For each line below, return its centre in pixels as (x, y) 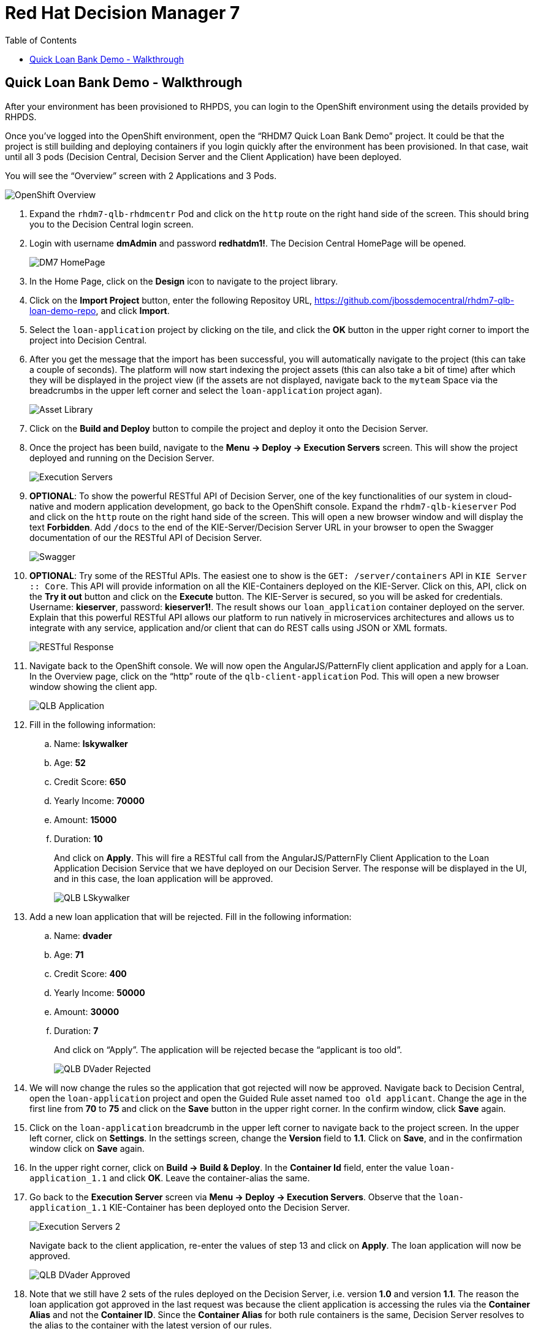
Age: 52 (70, 762)
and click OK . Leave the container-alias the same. (210, 1178)
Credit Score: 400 (90, 973)
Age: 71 (69, 954)
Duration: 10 (78, 838)
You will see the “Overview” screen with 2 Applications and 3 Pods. (141, 175)
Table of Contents (41, 40)
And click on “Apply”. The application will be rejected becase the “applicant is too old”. (228, 1049)
